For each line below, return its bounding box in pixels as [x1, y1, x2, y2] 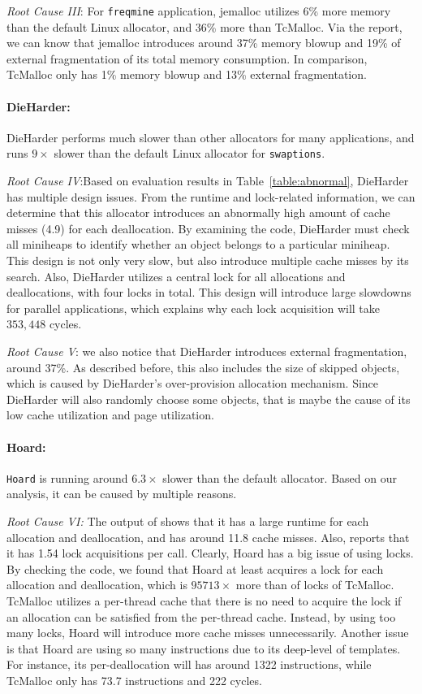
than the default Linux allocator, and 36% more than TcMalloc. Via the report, [6, 18, 403, 35]
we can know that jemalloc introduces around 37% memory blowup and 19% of [6, 34, 401, 51]
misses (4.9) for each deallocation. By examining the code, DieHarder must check [6, 219, 410, 236]
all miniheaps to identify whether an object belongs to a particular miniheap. [6, 236, 390, 253]
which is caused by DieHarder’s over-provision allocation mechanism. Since [6, 375, 379, 392]
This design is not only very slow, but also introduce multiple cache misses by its [6, 252, 409, 269]
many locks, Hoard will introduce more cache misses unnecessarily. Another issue [6, 624, 409, 641]
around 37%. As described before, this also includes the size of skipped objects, [6, 358, 400, 375]
